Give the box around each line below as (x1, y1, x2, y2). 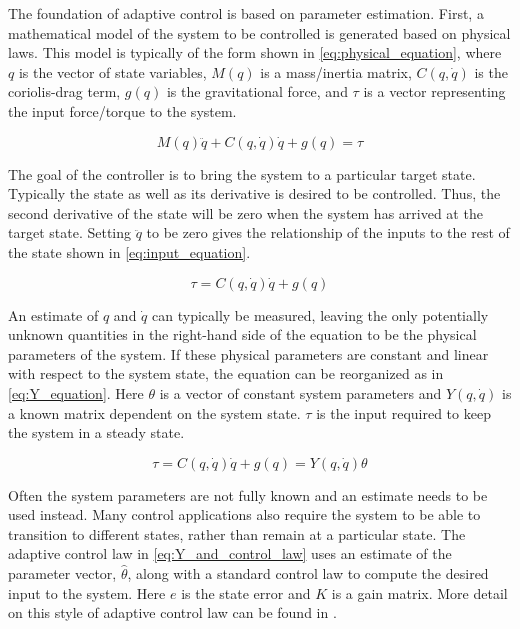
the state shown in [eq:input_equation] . (8, 241, 251, 262)
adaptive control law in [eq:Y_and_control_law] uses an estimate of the (8, 543, 452, 564)
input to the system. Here (8, 582, 166, 603)
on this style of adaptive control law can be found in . (8, 602, 337, 623)
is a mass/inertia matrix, (260, 61, 412, 82)
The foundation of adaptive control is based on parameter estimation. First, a (8, 3, 484, 23)
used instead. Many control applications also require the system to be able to (8, 504, 481, 525)
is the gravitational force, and (166, 81, 348, 102)
